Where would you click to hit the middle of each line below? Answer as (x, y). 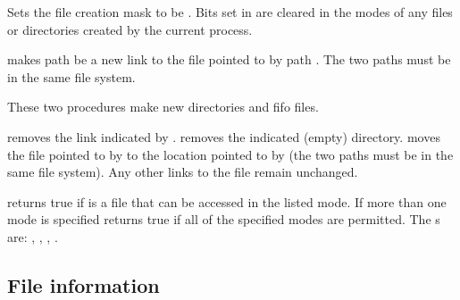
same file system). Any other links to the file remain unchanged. (183, 172)
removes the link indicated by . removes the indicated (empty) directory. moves (224, 136)
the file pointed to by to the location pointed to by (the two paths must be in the (230, 154)
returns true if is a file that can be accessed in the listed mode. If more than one (227, 201)
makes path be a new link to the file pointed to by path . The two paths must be (229, 59)
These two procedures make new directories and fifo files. (163, 107)
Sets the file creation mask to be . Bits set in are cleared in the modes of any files (230, 12)
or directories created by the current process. (130, 29)
